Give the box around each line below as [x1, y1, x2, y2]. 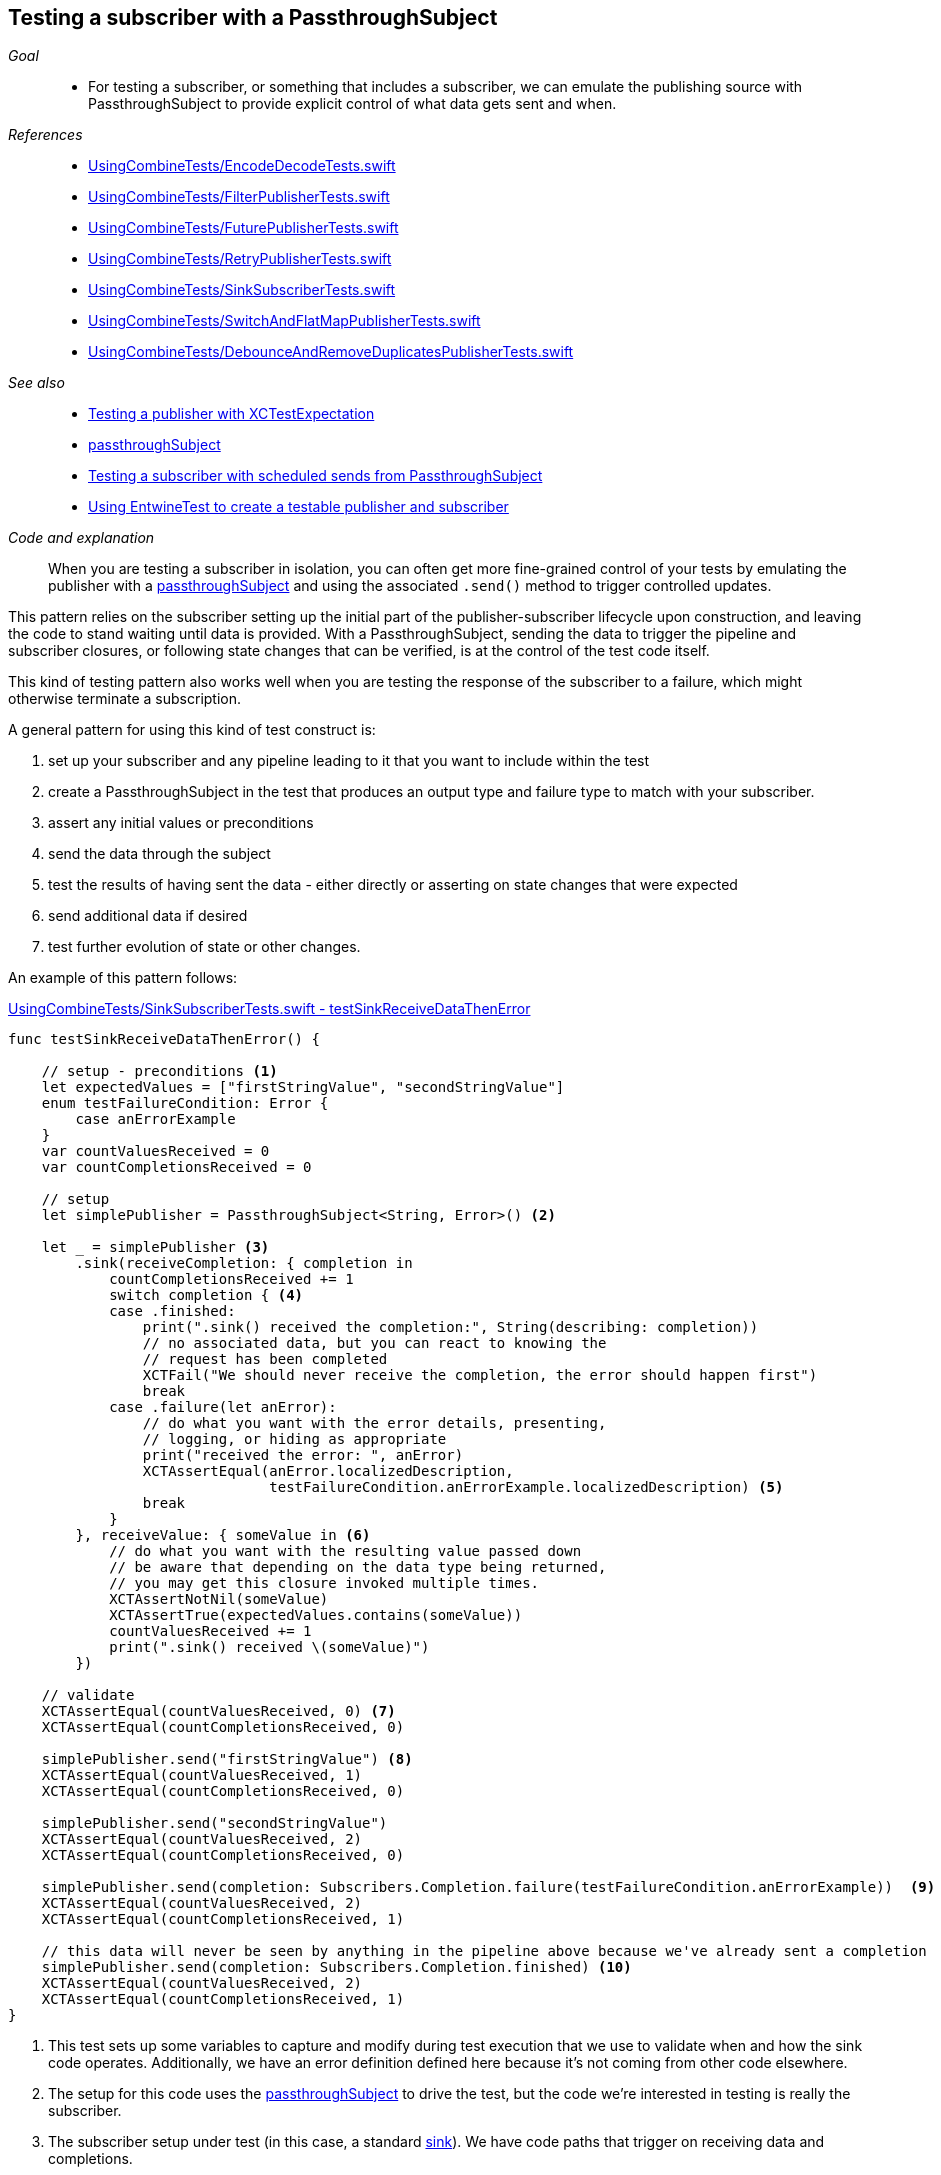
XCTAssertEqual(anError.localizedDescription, [142, 1463, 514, 1480]
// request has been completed [142, 1351, 388, 1368]
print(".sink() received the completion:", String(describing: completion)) [142, 1319, 759, 1336]
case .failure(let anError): [109, 1399, 337, 1416]
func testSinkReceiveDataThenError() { [8, 1031, 320, 1048]
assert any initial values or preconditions [48, 814, 314, 832]
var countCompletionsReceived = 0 [41, 1159, 312, 1176]
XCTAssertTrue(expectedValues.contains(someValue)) [109, 1607, 523, 1624]
